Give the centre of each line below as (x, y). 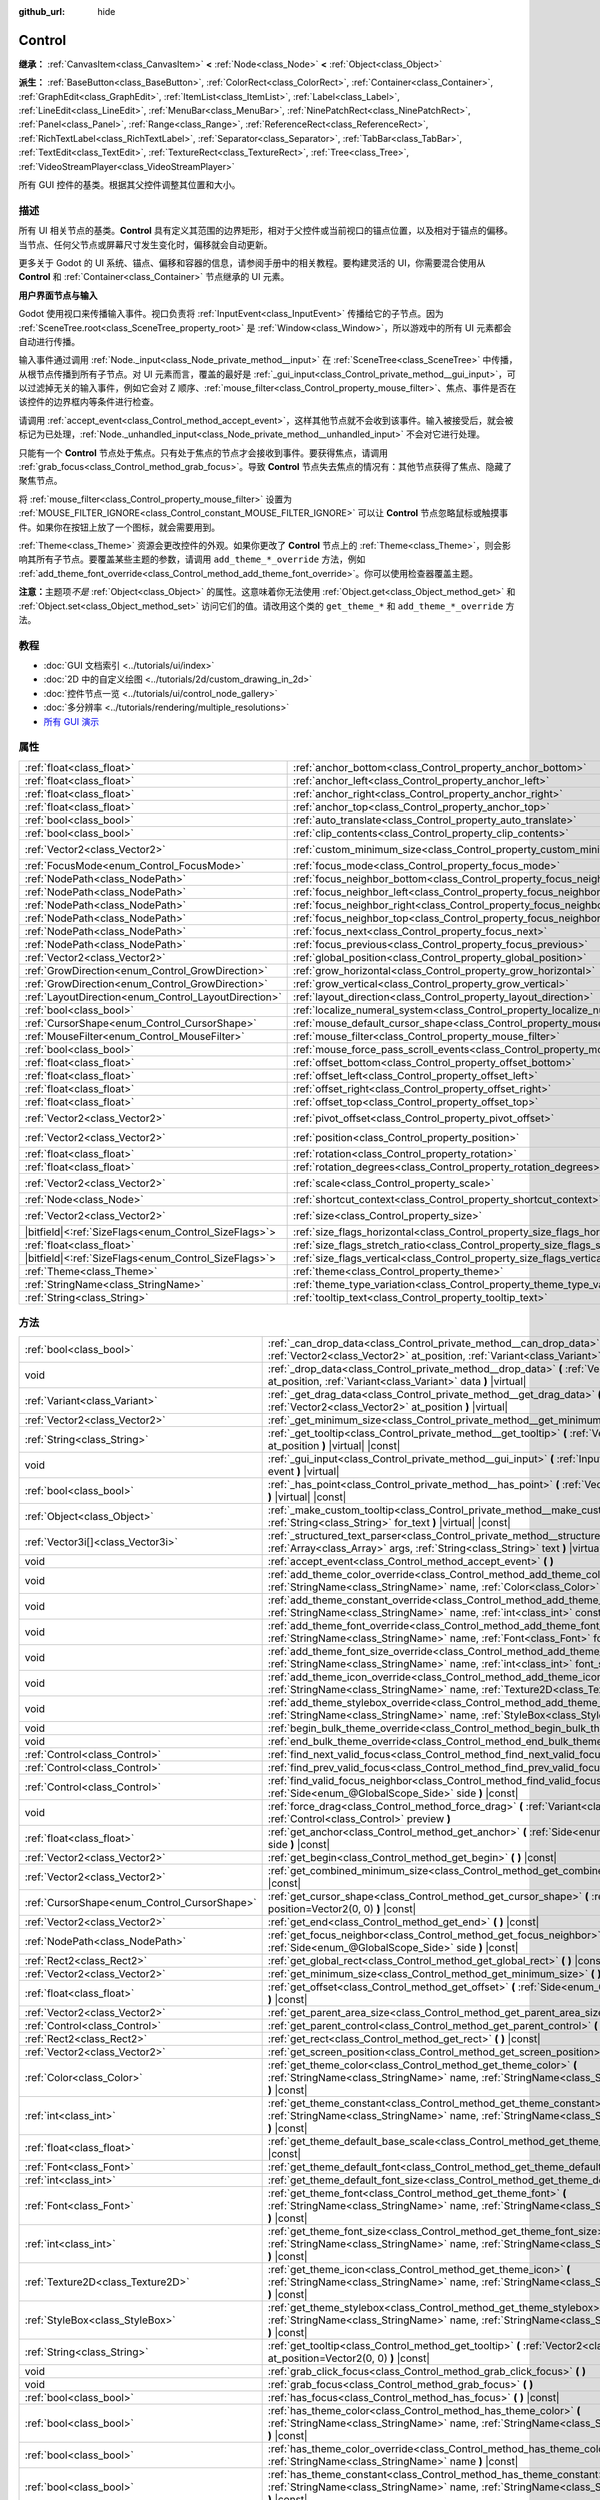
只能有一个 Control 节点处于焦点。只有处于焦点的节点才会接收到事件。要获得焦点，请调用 (203, 452)
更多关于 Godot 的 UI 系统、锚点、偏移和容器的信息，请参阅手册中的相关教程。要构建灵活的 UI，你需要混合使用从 (252, 262)
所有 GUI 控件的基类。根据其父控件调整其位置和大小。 (129, 185)
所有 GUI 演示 (71, 721)
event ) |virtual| (303, 1471)
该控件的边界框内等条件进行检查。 (88, 402)
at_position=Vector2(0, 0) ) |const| (348, 2358)
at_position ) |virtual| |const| (334, 1445)
